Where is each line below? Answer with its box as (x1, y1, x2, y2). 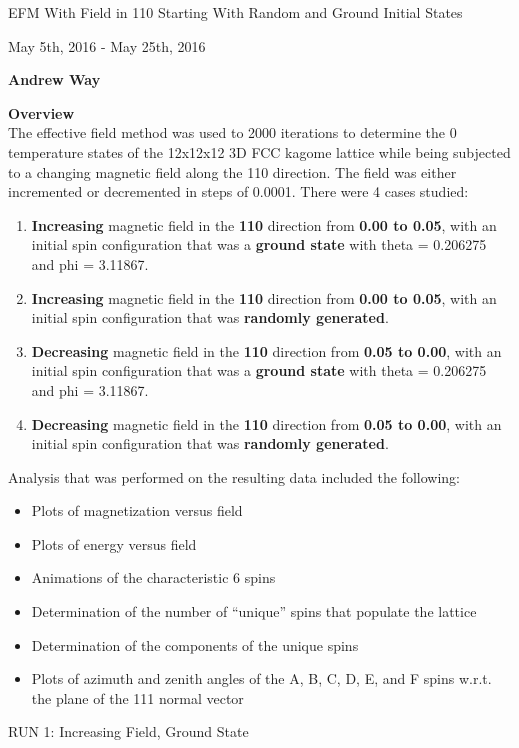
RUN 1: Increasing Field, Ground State (8, 721, 249, 742)
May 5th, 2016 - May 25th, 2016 (8, 35, 206, 56)
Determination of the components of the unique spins (31, 634, 359, 655)
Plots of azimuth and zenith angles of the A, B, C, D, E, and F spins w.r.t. (31, 668, 492, 689)
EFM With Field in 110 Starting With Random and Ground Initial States (8, 2, 463, 22)
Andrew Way (8, 69, 101, 90)
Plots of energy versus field (31, 533, 197, 554)
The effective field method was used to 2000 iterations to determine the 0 (8, 122, 457, 143)
